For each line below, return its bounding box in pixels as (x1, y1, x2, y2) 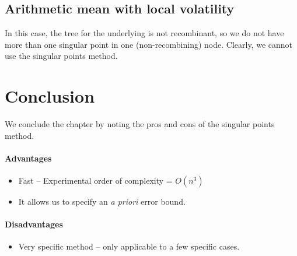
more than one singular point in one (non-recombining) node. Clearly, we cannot (5, 38, 292, 50)
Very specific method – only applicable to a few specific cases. (18, 240, 240, 253)
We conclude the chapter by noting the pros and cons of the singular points (5, 118, 275, 130)
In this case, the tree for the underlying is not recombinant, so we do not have (5, 27, 284, 39)
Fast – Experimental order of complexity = (18, 174, 173, 187)
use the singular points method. (5, 50, 118, 62)
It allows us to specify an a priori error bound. (18, 195, 186, 208)
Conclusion (5, 84, 95, 108)
